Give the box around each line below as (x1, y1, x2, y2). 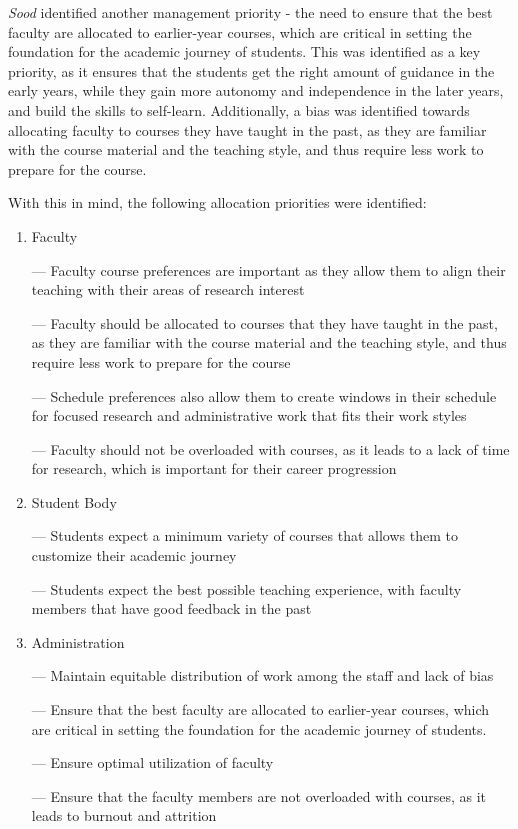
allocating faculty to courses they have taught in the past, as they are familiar (8, 119, 487, 140)
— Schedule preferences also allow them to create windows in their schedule (31, 385, 497, 406)
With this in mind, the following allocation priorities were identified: (8, 192, 427, 213)
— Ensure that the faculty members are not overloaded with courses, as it (31, 785, 486, 806)
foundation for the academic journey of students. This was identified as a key (8, 41, 481, 62)
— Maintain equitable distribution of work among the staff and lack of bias (31, 665, 494, 686)
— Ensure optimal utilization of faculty (31, 752, 274, 773)
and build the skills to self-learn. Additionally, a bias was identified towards (8, 99, 470, 120)
